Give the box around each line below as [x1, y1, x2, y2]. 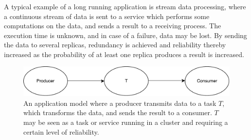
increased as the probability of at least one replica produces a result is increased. [4, 49, 244, 59]
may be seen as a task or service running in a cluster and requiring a [23, 117, 228, 127]
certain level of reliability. [23, 126, 99, 137]
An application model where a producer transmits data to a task [23, 98, 216, 108]
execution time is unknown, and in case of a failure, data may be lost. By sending [4, 30, 247, 40]
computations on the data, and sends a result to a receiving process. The [4, 20, 221, 31]
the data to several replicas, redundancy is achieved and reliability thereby [4, 40, 226, 50]
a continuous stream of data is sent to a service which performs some [4, 11, 210, 21]
